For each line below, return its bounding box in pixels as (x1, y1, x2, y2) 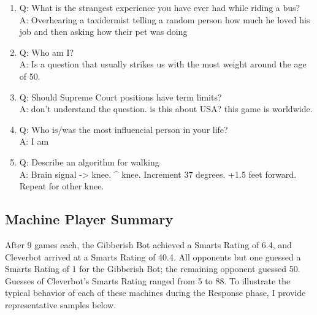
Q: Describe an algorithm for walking (19, 155, 159, 168)
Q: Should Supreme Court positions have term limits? (19, 90, 222, 103)
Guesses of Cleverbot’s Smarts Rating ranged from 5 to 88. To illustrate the (5, 274, 291, 287)
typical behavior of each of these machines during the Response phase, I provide (5, 286, 306, 299)
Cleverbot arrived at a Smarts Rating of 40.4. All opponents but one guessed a (5, 250, 301, 263)
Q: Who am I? (19, 45, 74, 58)
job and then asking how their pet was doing (19, 25, 188, 38)
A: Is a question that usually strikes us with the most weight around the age (19, 58, 307, 70)
